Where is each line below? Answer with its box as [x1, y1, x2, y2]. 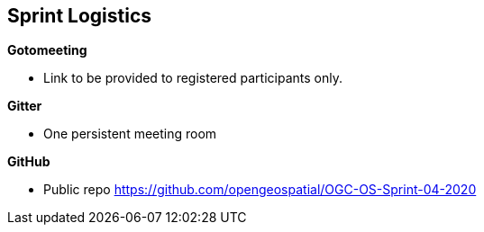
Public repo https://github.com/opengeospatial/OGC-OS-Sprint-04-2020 [43, 182, 477, 198]
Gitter [7, 98, 42, 114]
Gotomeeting [7, 42, 87, 58]
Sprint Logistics [7, 4, 152, 27]
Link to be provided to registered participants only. [43, 70, 342, 86]
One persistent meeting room [43, 126, 217, 142]
